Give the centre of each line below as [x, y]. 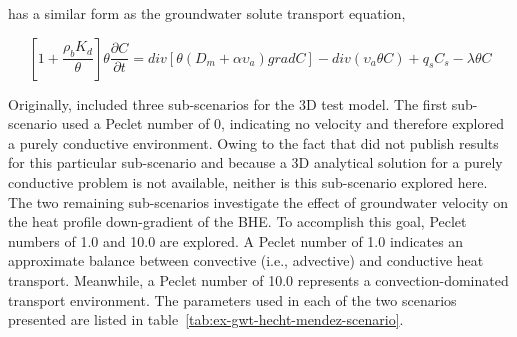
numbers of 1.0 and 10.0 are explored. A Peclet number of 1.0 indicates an [236, 240]
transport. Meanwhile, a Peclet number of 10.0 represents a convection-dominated [258, 279]
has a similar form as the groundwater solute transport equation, [207, 13]
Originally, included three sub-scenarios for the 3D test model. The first [228, 103]
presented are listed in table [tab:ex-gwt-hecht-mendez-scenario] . [206, 319]
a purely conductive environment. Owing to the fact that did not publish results [253, 142]
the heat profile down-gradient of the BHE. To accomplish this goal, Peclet [237, 221]
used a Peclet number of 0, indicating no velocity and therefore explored [282, 123]
